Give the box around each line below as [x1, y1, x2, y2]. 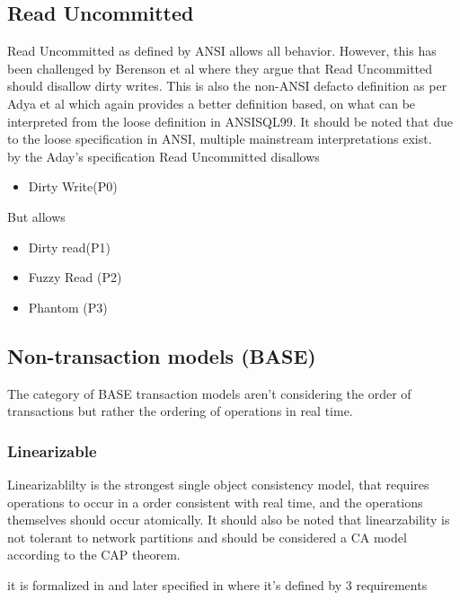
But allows [7, 207, 66, 225]
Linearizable [7, 439, 97, 462]
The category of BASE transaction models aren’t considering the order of [7, 384, 411, 402]
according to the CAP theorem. [7, 545, 181, 564]
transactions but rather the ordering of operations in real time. [7, 401, 353, 420]
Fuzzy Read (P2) [28, 268, 122, 287]
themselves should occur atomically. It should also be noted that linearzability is [7, 510, 450, 529]
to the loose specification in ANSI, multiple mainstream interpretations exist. [7, 129, 432, 148]
